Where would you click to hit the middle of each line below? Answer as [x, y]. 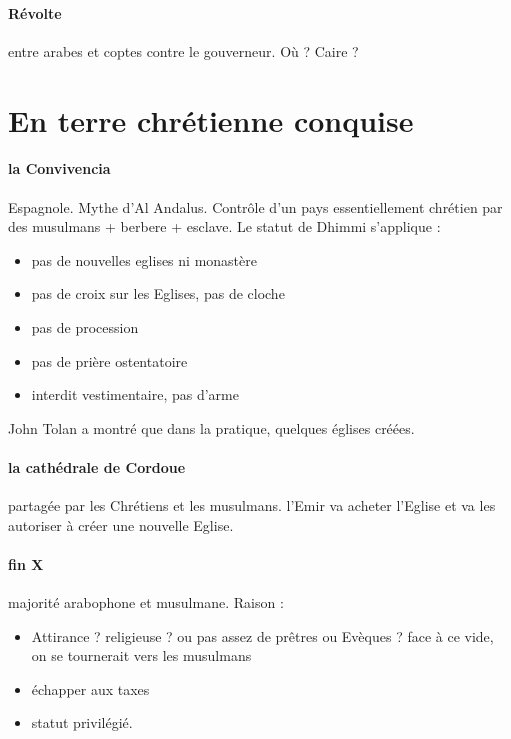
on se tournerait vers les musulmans [141, 655]
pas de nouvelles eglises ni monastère [144, 259]
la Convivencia [59, 168]
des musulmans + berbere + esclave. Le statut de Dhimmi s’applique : [224, 226]
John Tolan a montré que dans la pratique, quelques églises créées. [211, 427]
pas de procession [85, 326]
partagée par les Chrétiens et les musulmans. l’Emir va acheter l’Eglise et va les [252, 505]
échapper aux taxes [90, 688]
